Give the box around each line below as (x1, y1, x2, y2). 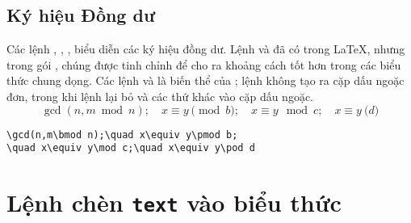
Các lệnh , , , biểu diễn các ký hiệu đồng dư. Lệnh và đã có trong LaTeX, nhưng (6, 40, 405, 57)
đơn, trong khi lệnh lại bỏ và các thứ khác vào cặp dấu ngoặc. (6, 87, 314, 104)
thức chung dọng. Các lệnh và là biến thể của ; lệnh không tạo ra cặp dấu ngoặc (6, 72, 405, 89)
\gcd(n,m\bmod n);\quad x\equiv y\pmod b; (6, 128, 238, 141)
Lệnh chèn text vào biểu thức (6, 186, 342, 219)
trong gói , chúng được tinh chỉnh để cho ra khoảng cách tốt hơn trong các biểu (6, 56, 401, 73)
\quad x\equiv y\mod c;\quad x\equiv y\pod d (6, 142, 255, 154)
